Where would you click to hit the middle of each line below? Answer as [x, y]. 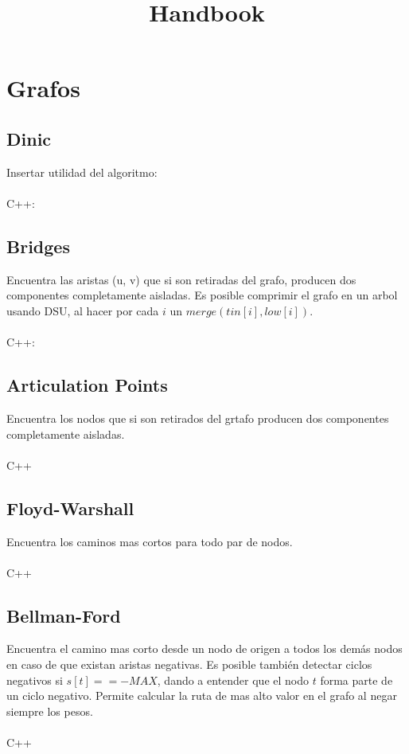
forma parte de [356, 680]
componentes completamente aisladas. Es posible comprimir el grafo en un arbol [202, 295]
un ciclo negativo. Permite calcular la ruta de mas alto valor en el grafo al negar [202, 695]
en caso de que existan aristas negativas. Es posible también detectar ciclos [189, 664]
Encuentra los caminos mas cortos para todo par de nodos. [150, 541]
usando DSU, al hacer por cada [83, 310]
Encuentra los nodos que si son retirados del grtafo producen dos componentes [198, 418]
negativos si [35, 680]
